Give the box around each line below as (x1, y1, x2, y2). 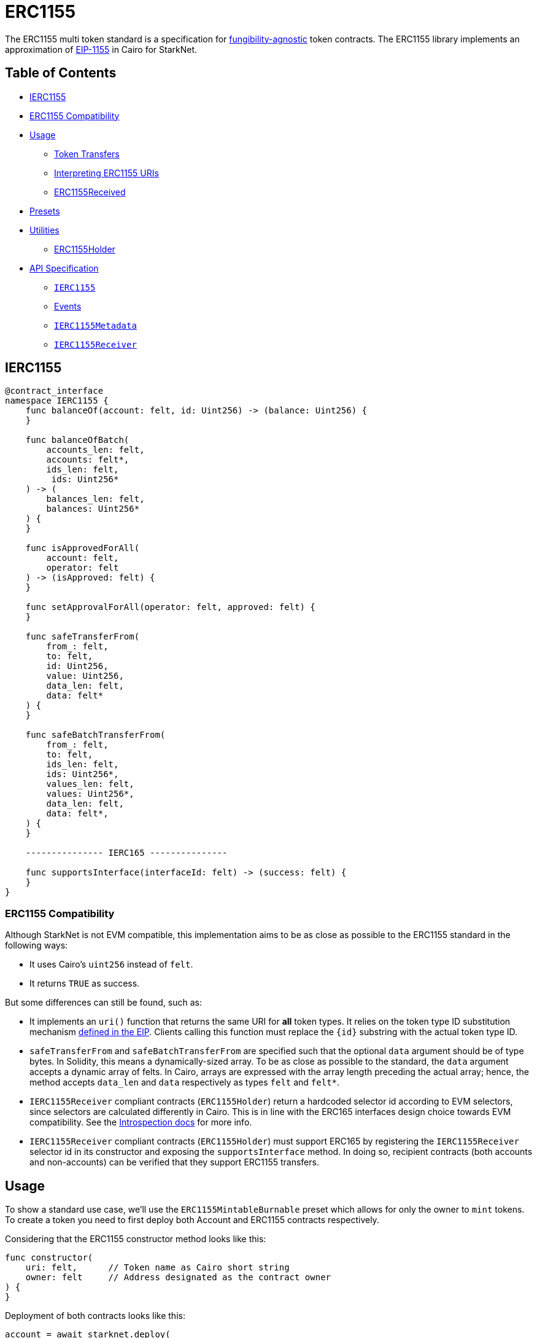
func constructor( (5, 1253, 93, 1263)
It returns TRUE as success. (29, 978, 140, 989)
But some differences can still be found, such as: (5, 997, 202, 1008)
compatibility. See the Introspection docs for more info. (29, 1117, 252, 1128)
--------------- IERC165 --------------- (25, 848, 228, 858)
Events (54, 300, 82, 311)
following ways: (5, 940, 68, 951)
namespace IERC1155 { (5, 396, 109, 406)
